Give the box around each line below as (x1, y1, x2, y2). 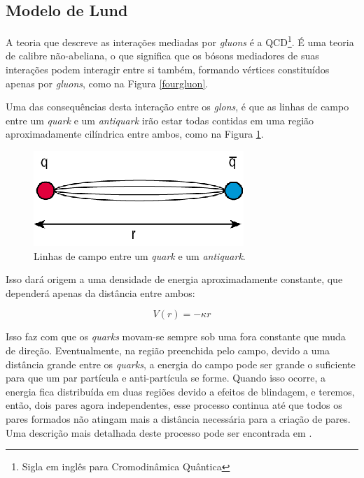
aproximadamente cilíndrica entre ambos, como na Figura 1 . (6, 126, 264, 141)
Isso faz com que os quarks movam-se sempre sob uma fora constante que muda (6, 329, 346, 344)
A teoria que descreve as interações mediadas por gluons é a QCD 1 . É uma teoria (6, 33, 354, 49)
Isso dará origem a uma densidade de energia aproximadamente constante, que (6, 272, 343, 287)
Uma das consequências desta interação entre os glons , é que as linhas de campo (6, 99, 349, 114)
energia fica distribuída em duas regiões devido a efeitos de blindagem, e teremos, (6, 384, 355, 398)
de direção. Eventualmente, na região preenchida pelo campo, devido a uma (6, 342, 330, 357)
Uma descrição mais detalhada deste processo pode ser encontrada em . (6, 425, 312, 440)
